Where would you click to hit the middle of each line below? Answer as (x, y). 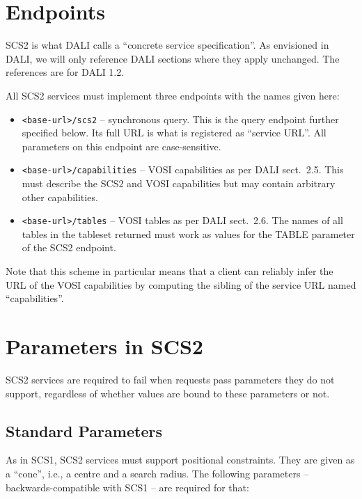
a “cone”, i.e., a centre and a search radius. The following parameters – (157, 473)
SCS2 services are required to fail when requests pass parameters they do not (170, 379)
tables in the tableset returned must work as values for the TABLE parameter (188, 233)
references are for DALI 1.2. (65, 72)
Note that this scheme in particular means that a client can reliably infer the (170, 271)
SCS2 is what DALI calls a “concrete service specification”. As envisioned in (167, 45)
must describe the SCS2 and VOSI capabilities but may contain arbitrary (179, 183)
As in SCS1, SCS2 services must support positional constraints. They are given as (180, 460)
